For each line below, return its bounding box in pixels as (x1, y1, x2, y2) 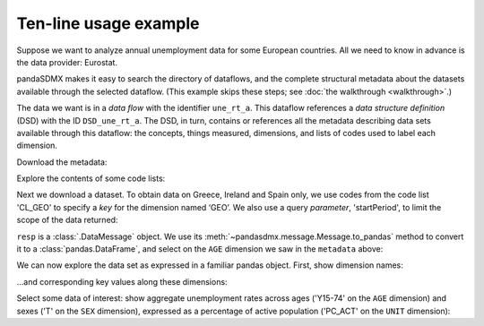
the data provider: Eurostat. (16, 56, 118, 67)
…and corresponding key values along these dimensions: (16, 276, 228, 287)
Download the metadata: (16, 157, 108, 167)
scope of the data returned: (16, 215, 118, 226)
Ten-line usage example (16, 13, 201, 33)
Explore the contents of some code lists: (16, 173, 166, 184)
